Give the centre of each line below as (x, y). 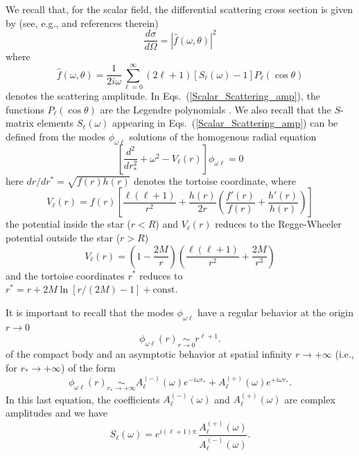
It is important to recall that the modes (90, 312)
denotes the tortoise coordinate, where (214, 180)
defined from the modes (56, 136)
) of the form (88, 367)
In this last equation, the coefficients (83, 399)
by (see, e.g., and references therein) (82, 22)
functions (25, 109)
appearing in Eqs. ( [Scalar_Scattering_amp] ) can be (225, 123)
